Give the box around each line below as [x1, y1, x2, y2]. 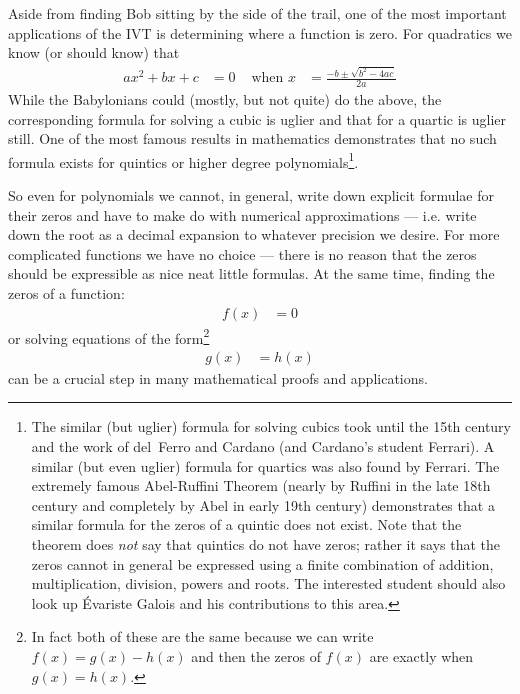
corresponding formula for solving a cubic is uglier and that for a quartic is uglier [8, 108, 507, 129]
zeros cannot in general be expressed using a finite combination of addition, [31, 553, 494, 574]
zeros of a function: [8, 282, 125, 303]
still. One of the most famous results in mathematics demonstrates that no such [8, 128, 497, 149]
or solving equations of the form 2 [8, 324, 210, 348]
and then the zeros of [191, 646, 321, 667]
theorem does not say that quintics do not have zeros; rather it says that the [31, 534, 501, 555]
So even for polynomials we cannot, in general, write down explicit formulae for [8, 185, 495, 206]
